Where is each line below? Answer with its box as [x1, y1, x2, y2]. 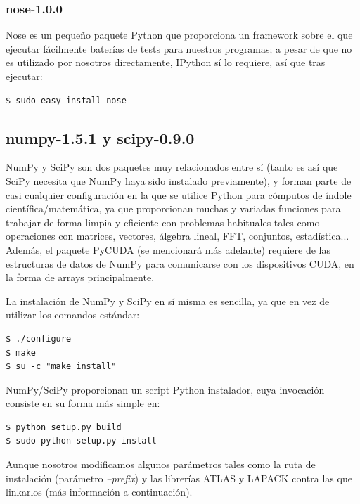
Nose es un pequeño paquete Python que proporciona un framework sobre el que [6, 27, 353, 42]
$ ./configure [6, 333, 72, 344]
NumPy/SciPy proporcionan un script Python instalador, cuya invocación [6, 382, 325, 396]
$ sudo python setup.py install [6, 436, 157, 446]
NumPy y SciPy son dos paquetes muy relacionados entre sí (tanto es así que [6, 160, 338, 174]
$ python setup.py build [6, 422, 122, 432]
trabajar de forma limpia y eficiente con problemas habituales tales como [6, 214, 320, 229]
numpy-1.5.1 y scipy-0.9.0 [6, 127, 195, 148]
